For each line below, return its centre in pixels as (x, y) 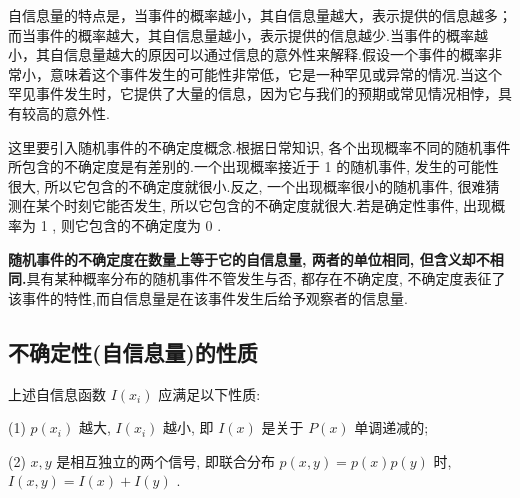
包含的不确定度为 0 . (155, 224)
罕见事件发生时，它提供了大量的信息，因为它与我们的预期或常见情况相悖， (253, 93)
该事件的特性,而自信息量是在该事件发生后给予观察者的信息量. (208, 297)
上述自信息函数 (57, 393)
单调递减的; (391, 427)
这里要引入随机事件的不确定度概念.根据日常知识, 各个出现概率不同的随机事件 (259, 146)
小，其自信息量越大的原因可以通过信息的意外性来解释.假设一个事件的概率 (248, 54)
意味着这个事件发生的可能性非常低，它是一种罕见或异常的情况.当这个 (275, 73)
